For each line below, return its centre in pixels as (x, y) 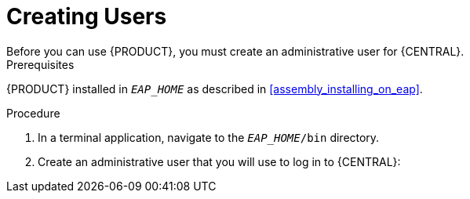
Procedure (33, 113)
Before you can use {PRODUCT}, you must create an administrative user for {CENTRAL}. (235, 51)
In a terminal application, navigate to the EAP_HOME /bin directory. (209, 137)
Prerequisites (40, 64)
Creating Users (87, 16)
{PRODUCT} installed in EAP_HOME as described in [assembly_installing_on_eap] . (215, 89)
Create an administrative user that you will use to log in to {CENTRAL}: (219, 161)
